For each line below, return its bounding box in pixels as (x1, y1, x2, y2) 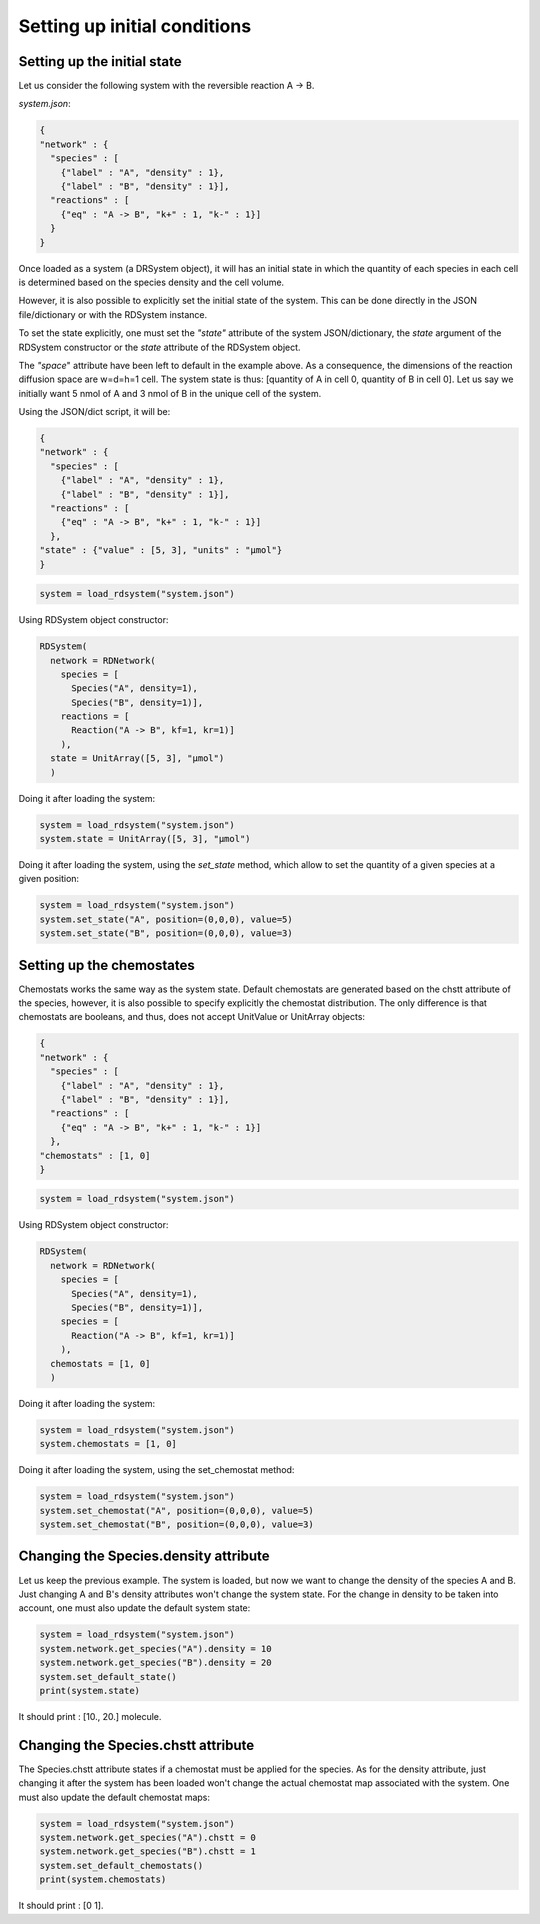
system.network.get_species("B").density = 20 (39, 1657, 272, 1669)
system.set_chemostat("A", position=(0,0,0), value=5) (39, 1505, 314, 1516)
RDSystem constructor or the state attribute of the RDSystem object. (18, 341, 301, 353)
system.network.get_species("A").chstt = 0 (39, 1831, 257, 1843)
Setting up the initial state (18, 53, 182, 70)
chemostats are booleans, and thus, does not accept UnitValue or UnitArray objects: (18, 1011, 365, 1023)
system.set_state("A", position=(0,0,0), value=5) (39, 913, 294, 925)
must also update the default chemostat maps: (18, 1791, 210, 1803)
